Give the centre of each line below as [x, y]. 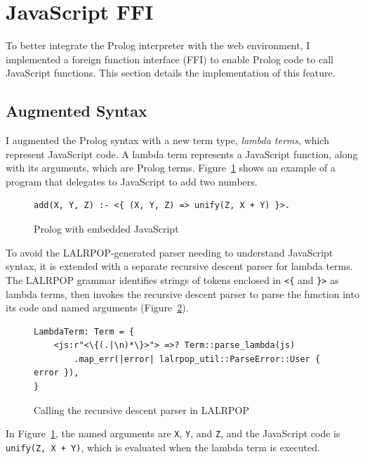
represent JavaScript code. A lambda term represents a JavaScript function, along [182, 154]
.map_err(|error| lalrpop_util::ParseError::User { [197, 359]
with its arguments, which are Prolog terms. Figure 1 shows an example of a [171, 168]
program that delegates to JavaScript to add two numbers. [132, 181]
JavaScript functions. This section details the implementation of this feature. [171, 73]
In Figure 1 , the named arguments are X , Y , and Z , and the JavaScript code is [173, 433]
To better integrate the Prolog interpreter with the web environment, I [158, 45]
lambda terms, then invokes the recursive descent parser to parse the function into [182, 293]
